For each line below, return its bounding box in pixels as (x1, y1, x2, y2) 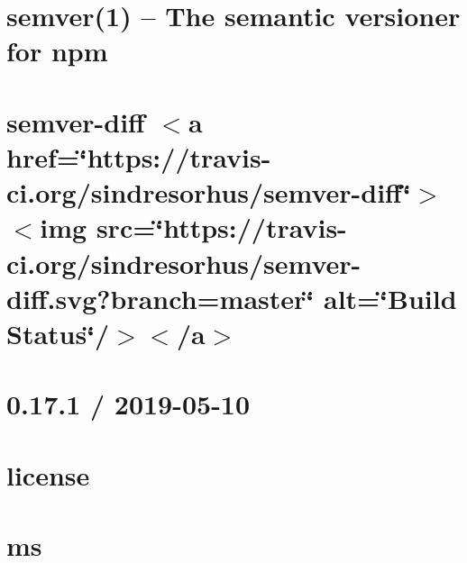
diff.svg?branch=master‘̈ (6, 279, 315, 316)
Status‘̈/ (6, 314, 110, 351)
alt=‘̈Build (323, 279, 457, 316)
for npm (6, 32, 108, 69)
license (6, 456, 90, 493)
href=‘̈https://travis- (6, 138, 271, 175)
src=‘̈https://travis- (96, 209, 347, 246)
